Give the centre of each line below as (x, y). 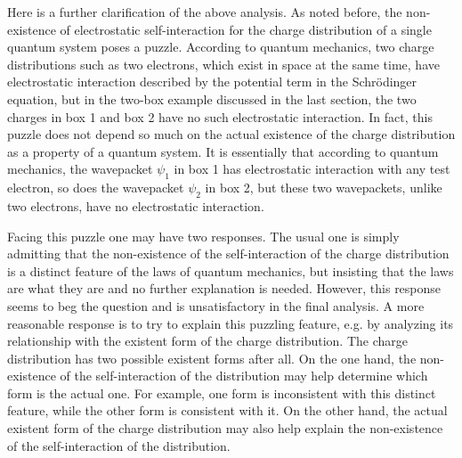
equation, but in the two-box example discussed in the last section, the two (212, 98)
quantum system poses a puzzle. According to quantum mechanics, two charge (221, 47)
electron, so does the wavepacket (96, 188)
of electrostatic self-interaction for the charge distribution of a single (246, 29)
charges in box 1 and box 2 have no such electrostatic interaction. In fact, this (220, 116)
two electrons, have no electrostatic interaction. (136, 205)
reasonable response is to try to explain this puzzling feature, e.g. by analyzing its (231, 323)
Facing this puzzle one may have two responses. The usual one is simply (203, 236)
